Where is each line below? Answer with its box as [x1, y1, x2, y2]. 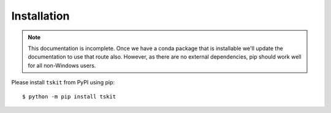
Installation [11, 9, 70, 23]
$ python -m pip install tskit [22, 93, 116, 100]
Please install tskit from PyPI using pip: [11, 79, 115, 86]
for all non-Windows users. [28, 62, 96, 69]
